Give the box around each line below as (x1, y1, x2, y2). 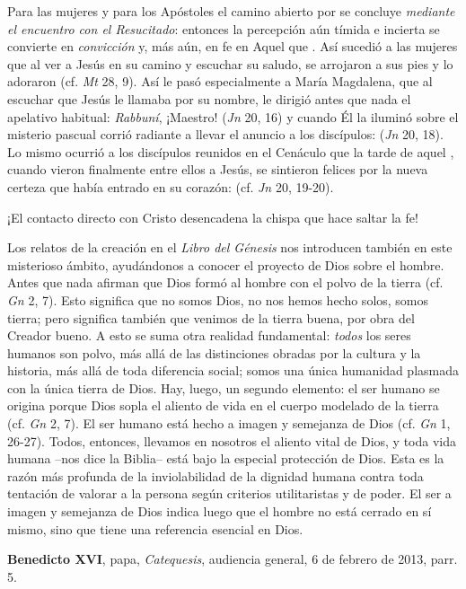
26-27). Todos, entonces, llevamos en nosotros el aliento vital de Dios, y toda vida (7, 431, 456, 450)
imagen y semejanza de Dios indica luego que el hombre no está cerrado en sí (7, 502, 432, 521)
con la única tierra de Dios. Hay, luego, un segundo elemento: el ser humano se (7, 378, 440, 397)
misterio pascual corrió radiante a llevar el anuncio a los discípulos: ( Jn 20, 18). (7, 125, 444, 144)
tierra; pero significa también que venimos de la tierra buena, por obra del (7, 308, 415, 327)
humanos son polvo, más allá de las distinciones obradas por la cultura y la (7, 343, 421, 362)
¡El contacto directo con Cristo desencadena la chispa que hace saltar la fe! (7, 207, 418, 226)
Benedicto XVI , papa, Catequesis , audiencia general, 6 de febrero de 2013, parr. (7, 549, 458, 568)
